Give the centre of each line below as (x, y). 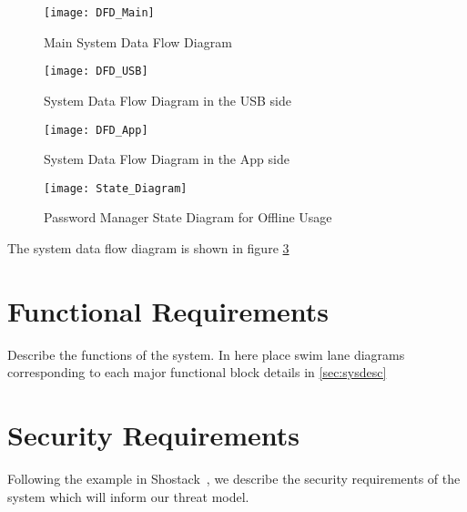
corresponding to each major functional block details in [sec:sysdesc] (197, 372)
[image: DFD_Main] (99, 13)
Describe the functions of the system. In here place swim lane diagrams (206, 354)
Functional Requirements (168, 310)
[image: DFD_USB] (96, 72)
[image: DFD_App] (96, 130)
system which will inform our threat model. (128, 496)
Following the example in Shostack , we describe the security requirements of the (234, 479)
